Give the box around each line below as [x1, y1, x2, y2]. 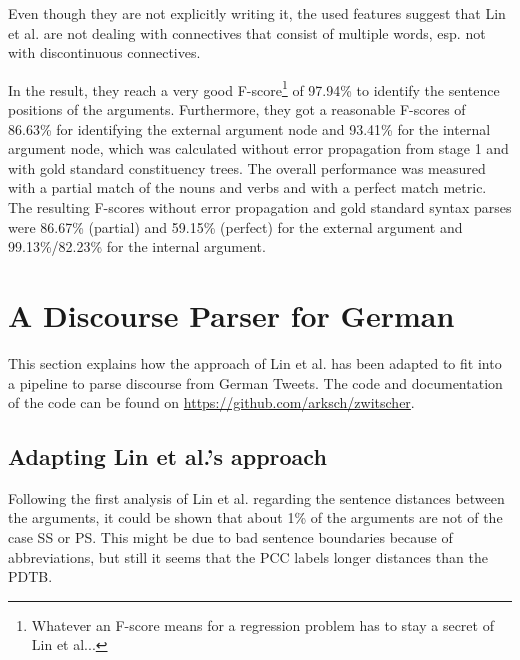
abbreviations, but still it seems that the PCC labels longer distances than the [8, 546, 488, 567]
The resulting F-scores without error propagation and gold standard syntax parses [8, 197, 512, 217]
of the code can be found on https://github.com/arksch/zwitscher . [8, 392, 415, 413]
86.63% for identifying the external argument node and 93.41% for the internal [8, 118, 491, 139]
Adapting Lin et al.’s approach [8, 441, 327, 472]
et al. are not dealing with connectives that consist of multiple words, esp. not [8, 22, 486, 43]
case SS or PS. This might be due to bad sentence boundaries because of [8, 527, 453, 548]
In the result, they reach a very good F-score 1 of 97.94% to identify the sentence [8, 76, 500, 100]
